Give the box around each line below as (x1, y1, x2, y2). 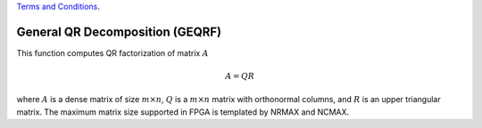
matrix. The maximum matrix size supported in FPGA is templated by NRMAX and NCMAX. (16, 107, 350, 117)
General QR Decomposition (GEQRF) (16, 24, 222, 39)
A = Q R (225, 71, 254, 82)
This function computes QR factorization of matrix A (16, 47, 209, 58)
